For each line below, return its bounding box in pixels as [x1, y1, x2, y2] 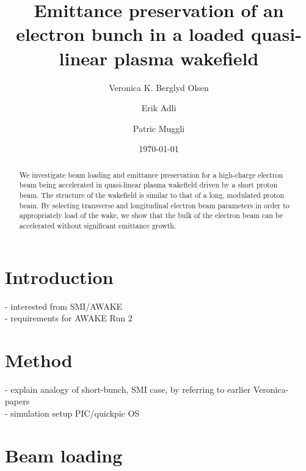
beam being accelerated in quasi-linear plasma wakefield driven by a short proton [19, 180, 278, 190]
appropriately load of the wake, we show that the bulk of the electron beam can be [19, 210, 283, 221]
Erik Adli [141, 101, 177, 114]
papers [5, 395, 30, 407]
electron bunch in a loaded [16, 21, 245, 46]
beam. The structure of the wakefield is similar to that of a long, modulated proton [19, 189, 285, 200]
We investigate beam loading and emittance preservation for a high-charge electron [19, 169, 283, 180]
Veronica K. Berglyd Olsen [109, 81, 209, 93]
